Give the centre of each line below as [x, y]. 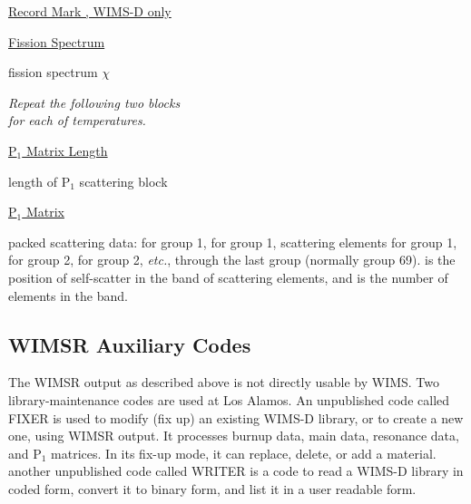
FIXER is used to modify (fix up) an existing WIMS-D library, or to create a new [236, 417]
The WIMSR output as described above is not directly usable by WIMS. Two [224, 382]
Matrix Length [67, 150]
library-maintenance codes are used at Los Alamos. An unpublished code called [229, 399]
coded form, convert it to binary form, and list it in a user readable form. [212, 488]
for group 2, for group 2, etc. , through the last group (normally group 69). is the [232, 260]
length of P [39, 181]
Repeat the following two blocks [94, 102]
